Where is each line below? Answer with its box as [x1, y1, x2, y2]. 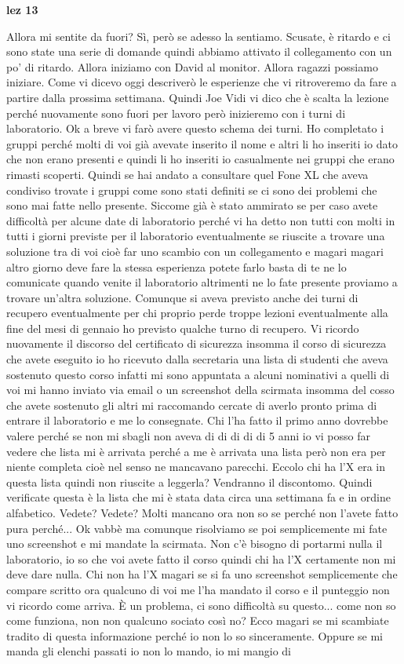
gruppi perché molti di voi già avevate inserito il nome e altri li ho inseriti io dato [6, 135, 398, 151]
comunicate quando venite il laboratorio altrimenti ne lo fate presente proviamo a [6, 274, 398, 290]
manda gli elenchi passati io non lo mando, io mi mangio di [6, 643, 291, 659]
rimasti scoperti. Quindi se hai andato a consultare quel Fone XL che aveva [6, 166, 369, 182]
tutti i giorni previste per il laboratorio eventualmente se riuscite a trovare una [6, 228, 385, 244]
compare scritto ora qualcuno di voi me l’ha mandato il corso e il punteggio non [6, 581, 390, 597]
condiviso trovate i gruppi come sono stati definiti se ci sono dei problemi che [6, 181, 377, 198]
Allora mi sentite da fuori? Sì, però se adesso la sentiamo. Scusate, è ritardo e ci [6, 27, 391, 44]
